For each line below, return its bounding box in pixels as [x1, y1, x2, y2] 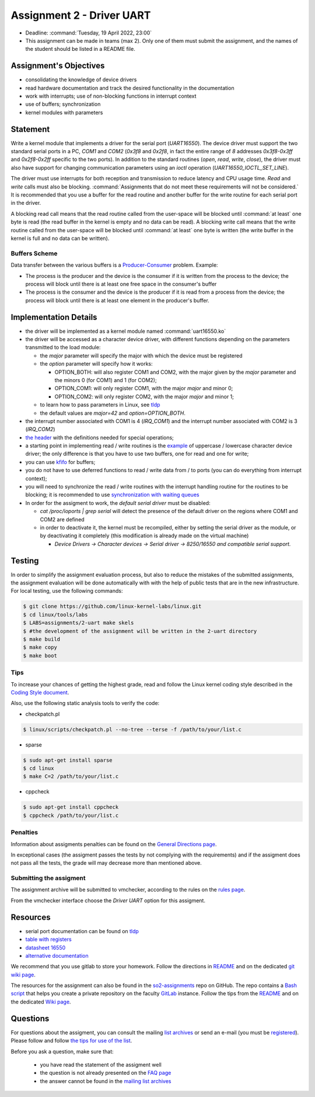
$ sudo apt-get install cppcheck [23, 804, 119, 810]
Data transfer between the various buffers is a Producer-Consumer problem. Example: [10, 262, 218, 269]
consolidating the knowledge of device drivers [25, 76, 137, 83]
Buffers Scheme [10, 249, 58, 257]
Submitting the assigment [10, 874, 86, 882]
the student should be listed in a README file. [25, 46, 135, 53]
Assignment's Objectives [10, 61, 105, 71]
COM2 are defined [40, 515, 85, 523]
